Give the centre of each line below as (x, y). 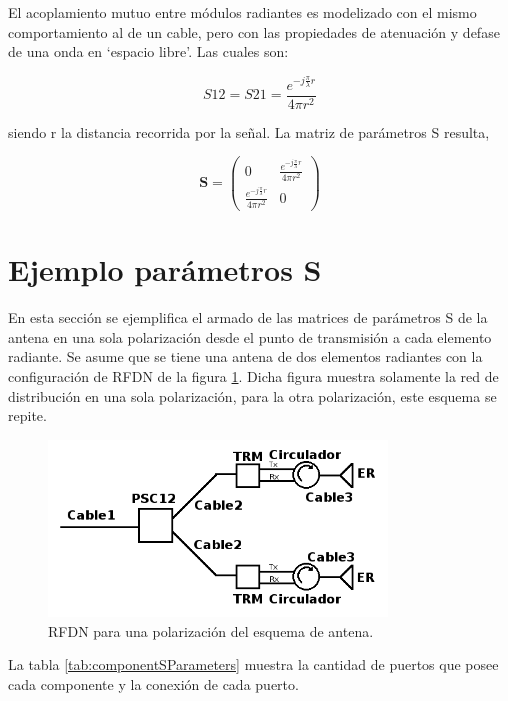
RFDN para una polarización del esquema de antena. (211, 630)
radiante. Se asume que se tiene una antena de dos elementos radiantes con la (245, 356)
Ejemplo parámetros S (165, 269)
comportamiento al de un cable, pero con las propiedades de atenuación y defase (254, 31)
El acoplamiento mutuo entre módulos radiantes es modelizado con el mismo (242, 12)
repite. (27, 415)
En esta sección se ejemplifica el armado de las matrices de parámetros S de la (248, 317)
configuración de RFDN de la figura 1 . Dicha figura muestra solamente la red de (253, 376)
